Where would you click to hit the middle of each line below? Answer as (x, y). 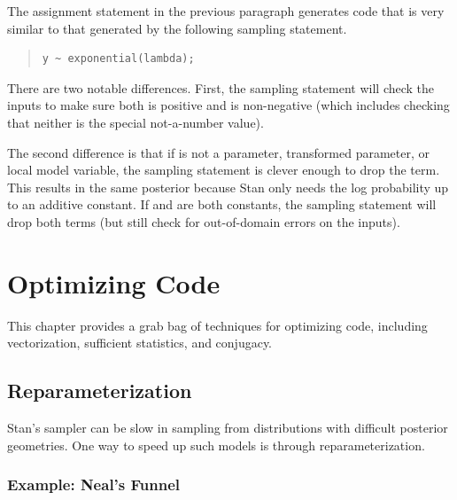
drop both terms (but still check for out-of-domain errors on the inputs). (204, 221)
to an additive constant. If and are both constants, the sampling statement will (222, 204)
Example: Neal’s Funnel (93, 484)
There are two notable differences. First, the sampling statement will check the (221, 87)
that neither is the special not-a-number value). (136, 122)
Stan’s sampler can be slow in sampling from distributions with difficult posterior (228, 428)
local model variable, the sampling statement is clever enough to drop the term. (224, 170)
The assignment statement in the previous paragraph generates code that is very (226, 11)
